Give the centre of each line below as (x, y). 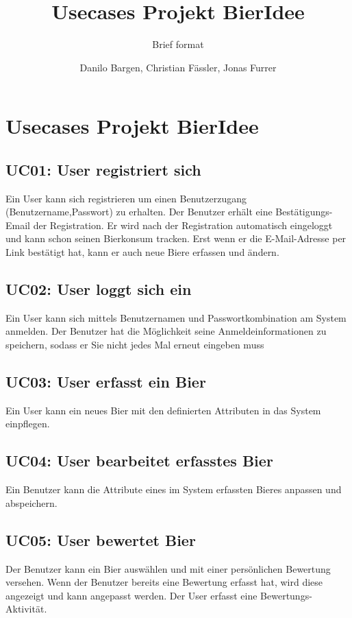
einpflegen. (28, 424)
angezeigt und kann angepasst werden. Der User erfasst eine (131, 595)
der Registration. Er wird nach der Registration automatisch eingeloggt (183, 225)
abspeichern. (32, 502)
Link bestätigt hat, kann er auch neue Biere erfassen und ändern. (142, 252)
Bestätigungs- (304, 212)
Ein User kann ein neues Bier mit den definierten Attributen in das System (163, 410)
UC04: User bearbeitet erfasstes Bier (139, 461)
